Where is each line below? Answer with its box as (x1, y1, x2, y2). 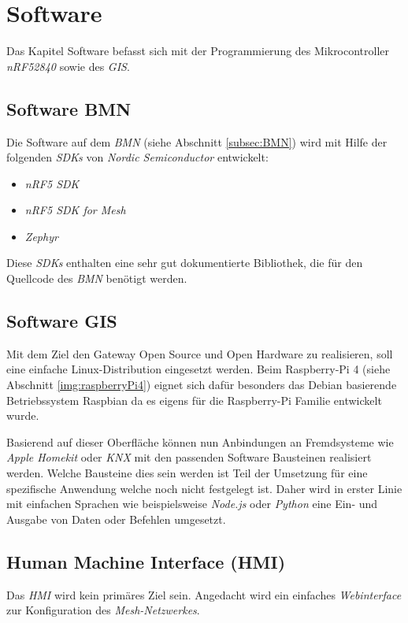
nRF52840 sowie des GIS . (6, 57, 130, 74)
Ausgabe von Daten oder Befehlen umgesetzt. (6, 510, 226, 527)
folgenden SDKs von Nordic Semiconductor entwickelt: (6, 149, 269, 165)
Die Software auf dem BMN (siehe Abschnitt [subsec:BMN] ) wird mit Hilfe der (6, 133, 388, 150)
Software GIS (6, 309, 117, 333)
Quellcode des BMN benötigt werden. (6, 270, 187, 287)
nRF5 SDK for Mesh (24, 202, 126, 218)
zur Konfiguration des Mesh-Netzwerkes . (6, 602, 200, 618)
